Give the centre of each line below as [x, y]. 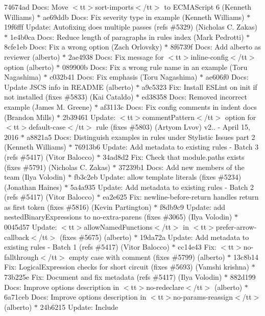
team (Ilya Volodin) [35, 177]
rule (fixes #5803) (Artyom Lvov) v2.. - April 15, [173, 127]
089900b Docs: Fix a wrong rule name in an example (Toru [155, 67]
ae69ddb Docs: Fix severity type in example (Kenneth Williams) [143, 17]
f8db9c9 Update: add [192, 206]
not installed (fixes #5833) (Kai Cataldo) [69, 97]
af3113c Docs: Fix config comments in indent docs [178, 106]
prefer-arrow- [236, 227]
